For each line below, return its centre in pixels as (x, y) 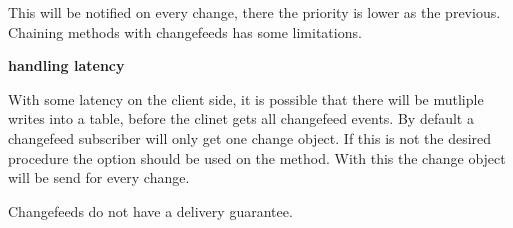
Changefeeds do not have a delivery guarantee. (150, 210)
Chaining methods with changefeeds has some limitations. (185, 31)
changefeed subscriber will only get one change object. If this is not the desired (250, 137)
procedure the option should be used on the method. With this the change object (257, 157)
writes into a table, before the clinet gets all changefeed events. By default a (241, 118)
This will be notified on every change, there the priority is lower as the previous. (254, 12)
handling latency (66, 65)
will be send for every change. (99, 177)
